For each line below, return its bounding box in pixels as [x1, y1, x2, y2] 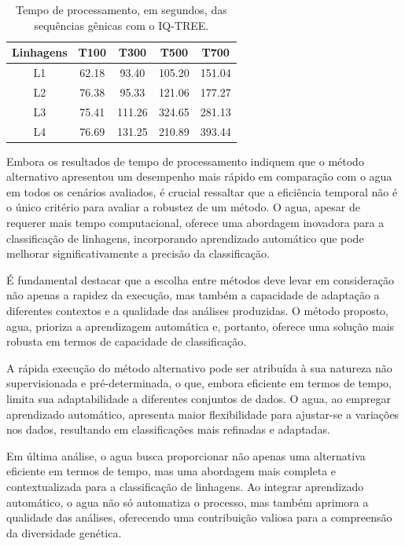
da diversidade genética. [6, 524, 122, 541]
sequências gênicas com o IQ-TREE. [34, 16, 209, 33]
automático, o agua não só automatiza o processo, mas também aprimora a [6, 493, 369, 510]
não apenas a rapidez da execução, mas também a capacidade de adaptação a [6, 287, 380, 303]
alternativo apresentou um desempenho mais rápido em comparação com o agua [6, 168, 392, 185]
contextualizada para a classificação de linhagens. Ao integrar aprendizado [6, 478, 364, 494]
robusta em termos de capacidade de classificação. [6, 333, 247, 350]
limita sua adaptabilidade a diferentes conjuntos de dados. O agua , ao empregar [6, 390, 391, 406]
